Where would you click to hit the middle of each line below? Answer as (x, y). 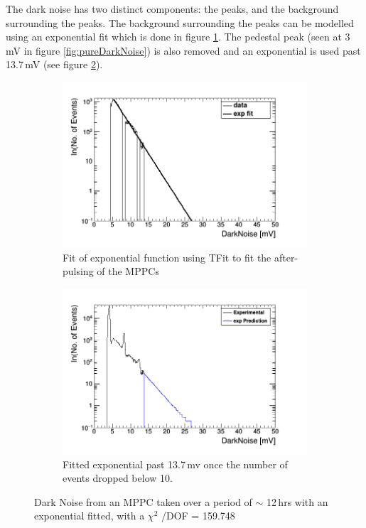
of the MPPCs (128, 271)
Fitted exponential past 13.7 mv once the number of (175, 464)
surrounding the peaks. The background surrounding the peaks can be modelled (180, 22)
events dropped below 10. (118, 478)
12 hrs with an (297, 501)
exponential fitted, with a (90, 516)
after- (286, 257)
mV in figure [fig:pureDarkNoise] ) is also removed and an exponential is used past (183, 50)
